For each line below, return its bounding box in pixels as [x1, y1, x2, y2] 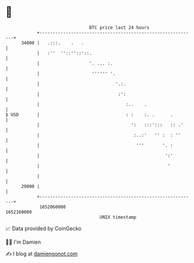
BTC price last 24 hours [89, 25, 150, 30]
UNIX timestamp [99, 214, 137, 220]
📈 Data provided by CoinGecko [5, 225, 82, 232]
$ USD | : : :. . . [5, 111, 174, 118]
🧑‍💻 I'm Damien [5, 238, 41, 245]
